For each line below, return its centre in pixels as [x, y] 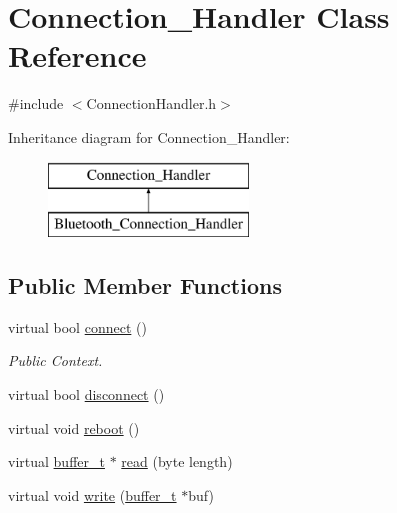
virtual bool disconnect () [86, 394]
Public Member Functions [145, 285]
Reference [77, 55]
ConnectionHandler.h [151, 103]
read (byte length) [177, 461]
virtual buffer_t [56, 461]
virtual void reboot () [74, 427]
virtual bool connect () [77, 326]
